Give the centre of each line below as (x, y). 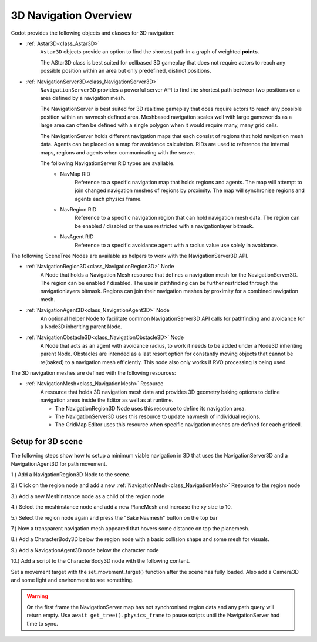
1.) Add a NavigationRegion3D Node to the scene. (71, 475)
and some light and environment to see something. (72, 580)
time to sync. (42, 623)
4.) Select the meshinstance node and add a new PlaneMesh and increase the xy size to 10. (121, 507)
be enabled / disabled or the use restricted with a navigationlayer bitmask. (164, 226)
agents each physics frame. (108, 199)
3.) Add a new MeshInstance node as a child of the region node (87, 496)
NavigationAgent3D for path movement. (59, 463)
